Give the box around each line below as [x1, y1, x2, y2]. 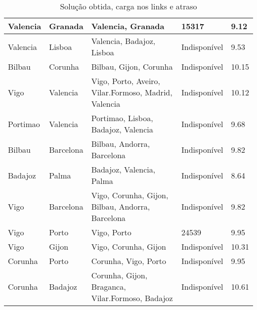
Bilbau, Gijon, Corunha [91, 61, 173, 72]
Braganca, [91, 281, 126, 292]
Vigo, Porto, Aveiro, [91, 75, 161, 87]
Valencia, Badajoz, [91, 35, 156, 46]
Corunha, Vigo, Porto [91, 255, 167, 266]
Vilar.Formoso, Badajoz [91, 292, 173, 304]
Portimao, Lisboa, [91, 112, 153, 124]
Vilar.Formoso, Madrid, [91, 87, 172, 98]
